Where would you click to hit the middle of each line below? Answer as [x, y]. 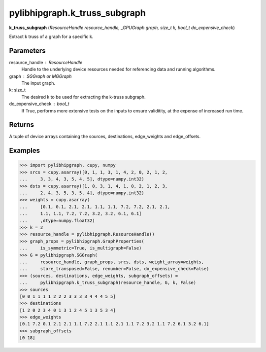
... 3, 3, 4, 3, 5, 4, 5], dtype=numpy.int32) [82, 179]
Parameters [27, 51]
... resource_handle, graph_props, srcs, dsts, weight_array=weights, [112, 262]
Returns [22, 125]
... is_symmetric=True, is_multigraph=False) [81, 248]
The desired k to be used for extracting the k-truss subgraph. [83, 97]
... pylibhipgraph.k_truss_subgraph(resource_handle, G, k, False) [108, 283]
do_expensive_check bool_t [39, 104]
